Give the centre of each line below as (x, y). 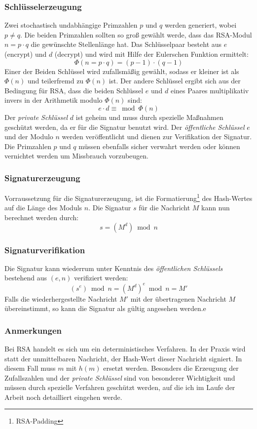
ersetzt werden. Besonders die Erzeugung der (171, 368)
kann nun (216, 208)
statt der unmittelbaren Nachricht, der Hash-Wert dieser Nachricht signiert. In (123, 358)
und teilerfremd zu (55, 81)
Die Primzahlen (28, 146)
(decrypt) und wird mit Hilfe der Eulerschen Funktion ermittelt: (151, 54)
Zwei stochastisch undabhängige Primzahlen (71, 25)
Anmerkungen (33, 330)
